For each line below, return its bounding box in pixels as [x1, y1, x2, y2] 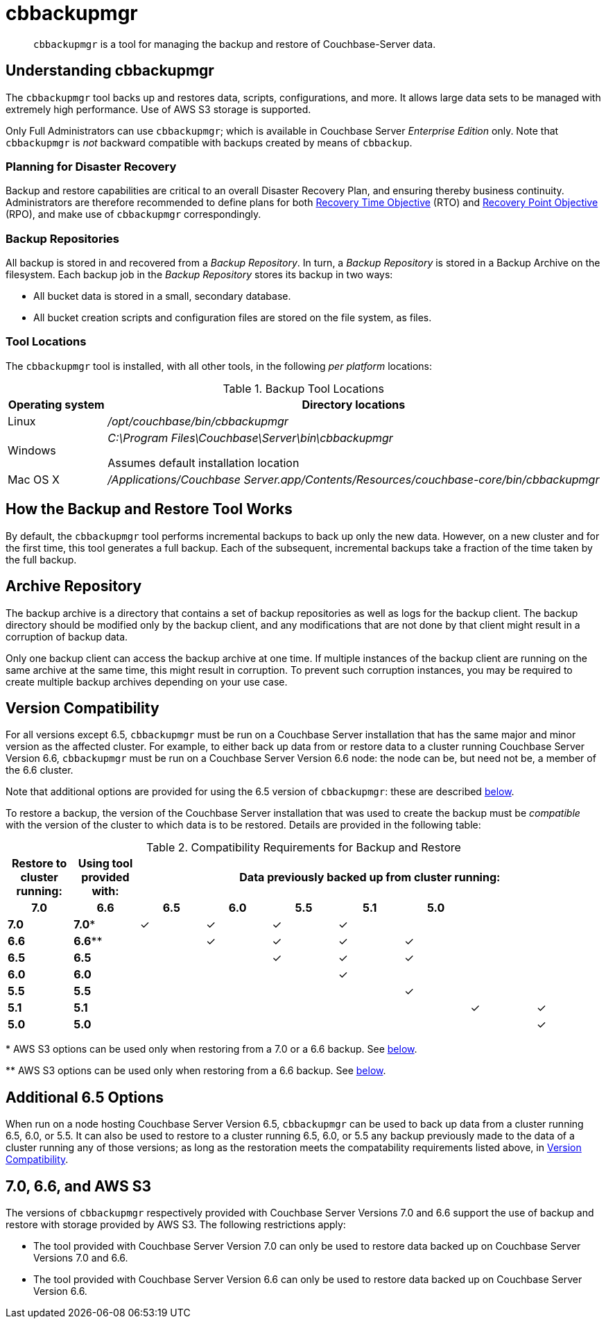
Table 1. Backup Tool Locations [223, 381, 384, 396]
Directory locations [302, 397, 406, 411]
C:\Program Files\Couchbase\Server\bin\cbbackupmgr [107, 430, 393, 445]
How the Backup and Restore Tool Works [6, 500, 293, 518]
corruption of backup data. [6, 630, 128, 643]
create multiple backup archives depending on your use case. [6, 675, 288, 688]
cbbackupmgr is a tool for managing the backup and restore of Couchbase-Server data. [33, 37, 436, 50]
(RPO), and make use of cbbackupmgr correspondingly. [6, 208, 261, 221]
